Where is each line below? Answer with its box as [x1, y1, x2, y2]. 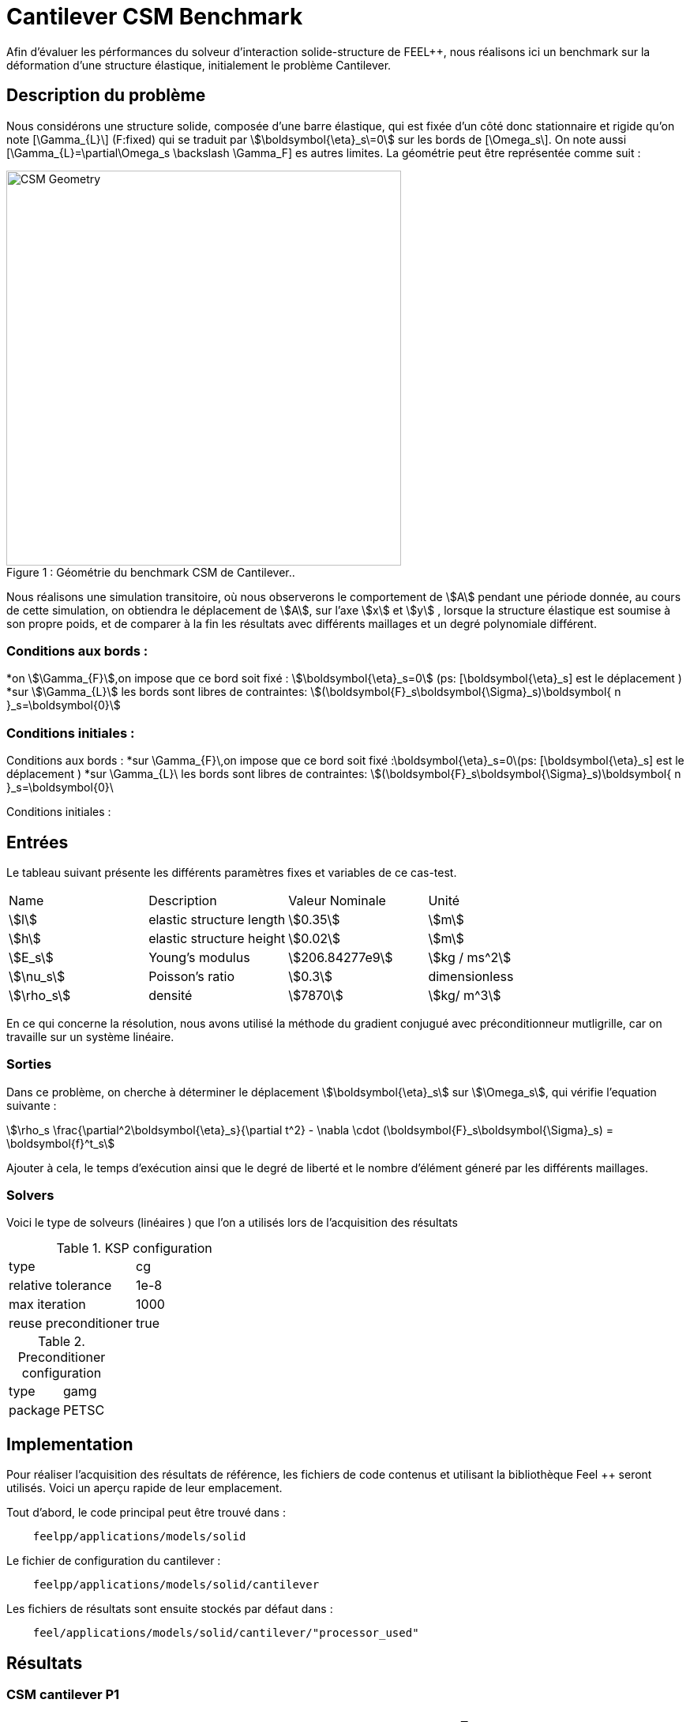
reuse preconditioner [9, 1315, 133, 1332]
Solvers [6, 1187, 54, 1204]
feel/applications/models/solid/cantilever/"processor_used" [32, 1626, 419, 1640]
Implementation [6, 1434, 133, 1454]
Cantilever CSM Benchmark [6, 3, 303, 30]
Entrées [6, 832, 69, 852]
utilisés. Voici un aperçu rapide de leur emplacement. [6, 1481, 283, 1495]
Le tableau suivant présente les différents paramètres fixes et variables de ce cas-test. [6, 865, 457, 879]
